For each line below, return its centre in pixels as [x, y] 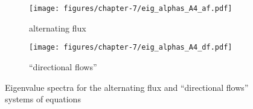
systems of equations [43, 99]
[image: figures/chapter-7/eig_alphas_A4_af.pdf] [131, 8]
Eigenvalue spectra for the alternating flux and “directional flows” [127, 87]
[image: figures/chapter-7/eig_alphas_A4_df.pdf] [131, 48]
